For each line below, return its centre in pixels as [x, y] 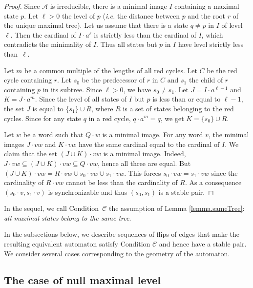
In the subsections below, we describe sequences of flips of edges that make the [122, 234]
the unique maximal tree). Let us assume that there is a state [96, 25]
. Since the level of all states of [81, 99]
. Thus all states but [127, 44]
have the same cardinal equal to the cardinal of [149, 144]
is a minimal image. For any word [153, 134]
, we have [137, 89]
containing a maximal [207, 6]
